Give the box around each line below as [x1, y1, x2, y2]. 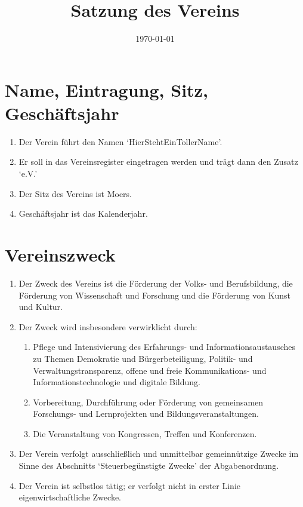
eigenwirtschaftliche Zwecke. [18, 491, 121, 503]
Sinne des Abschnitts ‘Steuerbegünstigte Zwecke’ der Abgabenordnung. [18, 459, 279, 472]
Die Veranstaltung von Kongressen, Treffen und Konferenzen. [33, 427, 257, 440]
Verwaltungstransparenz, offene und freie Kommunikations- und [33, 364, 267, 376]
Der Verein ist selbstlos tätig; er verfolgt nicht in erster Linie [18, 479, 241, 491]
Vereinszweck [5, 242, 116, 266]
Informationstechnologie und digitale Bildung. [33, 376, 200, 388]
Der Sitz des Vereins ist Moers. [18, 187, 132, 199]
